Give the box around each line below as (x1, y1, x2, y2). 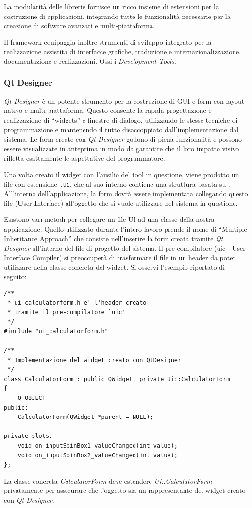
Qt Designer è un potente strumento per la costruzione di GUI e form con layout (4, 95, 245, 106)
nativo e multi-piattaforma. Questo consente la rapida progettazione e (4, 105, 212, 115)
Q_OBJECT (17, 395, 46, 402)
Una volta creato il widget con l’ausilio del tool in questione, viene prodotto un (4, 169, 239, 179)
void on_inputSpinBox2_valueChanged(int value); (17, 452, 178, 459)
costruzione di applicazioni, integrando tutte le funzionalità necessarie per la (4, 11, 231, 21)
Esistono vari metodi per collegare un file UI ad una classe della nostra (4, 214, 215, 224)
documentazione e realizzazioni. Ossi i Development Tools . (4, 55, 176, 66)
